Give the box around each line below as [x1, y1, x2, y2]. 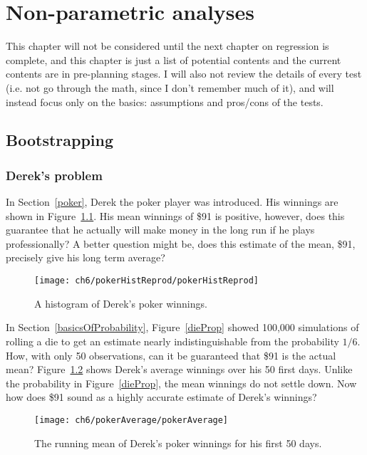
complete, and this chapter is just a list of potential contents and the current [6, 52, 341, 67]
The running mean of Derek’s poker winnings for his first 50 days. [34, 435, 322, 450]
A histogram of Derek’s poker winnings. [34, 296, 207, 310]
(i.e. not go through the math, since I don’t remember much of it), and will [6, 80, 334, 95]
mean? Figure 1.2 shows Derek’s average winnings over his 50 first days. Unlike [6, 362, 353, 377]
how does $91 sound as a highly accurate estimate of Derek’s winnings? [6, 389, 317, 404]
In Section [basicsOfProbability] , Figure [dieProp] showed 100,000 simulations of [6, 320, 359, 335]
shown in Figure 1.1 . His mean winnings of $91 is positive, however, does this [6, 208, 345, 223]
